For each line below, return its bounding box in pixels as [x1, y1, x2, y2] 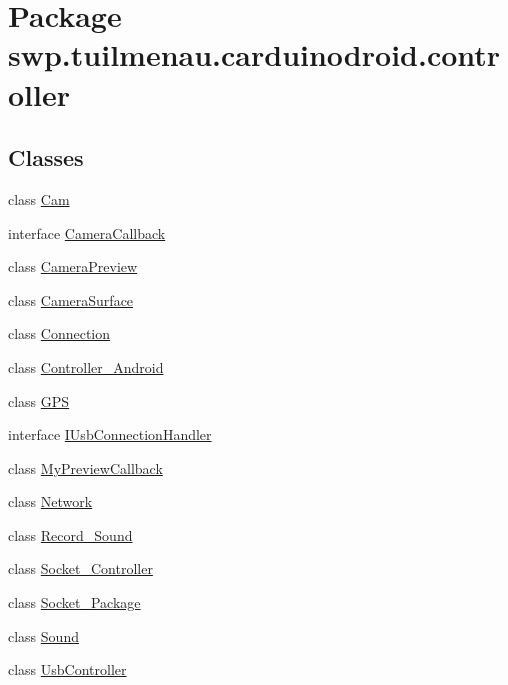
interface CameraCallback [8, 222, 166, 243]
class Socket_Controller [8, 558, 153, 579]
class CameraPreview [8, 256, 138, 277]
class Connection [8, 323, 111, 344]
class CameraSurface [8, 289, 134, 310]
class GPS [8, 390, 70, 411]
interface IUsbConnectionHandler [8, 424, 212, 445]
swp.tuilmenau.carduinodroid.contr [8, 34, 501, 75]
